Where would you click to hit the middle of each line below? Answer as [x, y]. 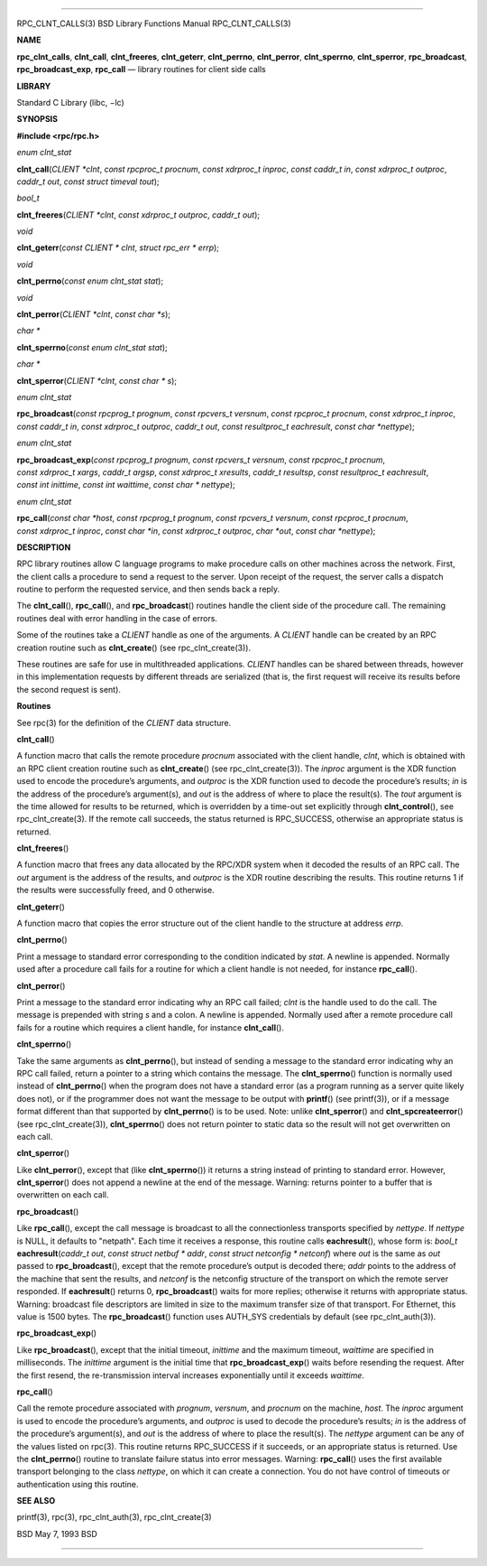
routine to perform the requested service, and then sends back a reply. [148, 589]
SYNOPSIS [37, 119]
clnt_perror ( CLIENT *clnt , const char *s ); [94, 314]
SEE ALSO [36, 1501]
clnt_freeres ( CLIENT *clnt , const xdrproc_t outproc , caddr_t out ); [138, 214]
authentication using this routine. [78, 1484]
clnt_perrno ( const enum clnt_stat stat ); [90, 281]
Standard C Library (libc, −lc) [71, 102]
